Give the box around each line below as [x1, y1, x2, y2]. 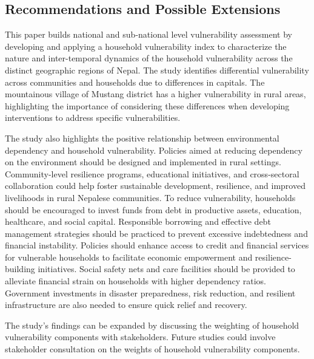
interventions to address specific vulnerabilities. [5, 111, 181, 124]
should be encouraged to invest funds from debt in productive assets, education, [5, 203, 302, 216]
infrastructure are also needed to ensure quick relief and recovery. [5, 298, 247, 311]
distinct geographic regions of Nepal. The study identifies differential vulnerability [5, 63, 309, 76]
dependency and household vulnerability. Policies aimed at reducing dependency [5, 143, 302, 156]
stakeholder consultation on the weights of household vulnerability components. [5, 343, 300, 355]
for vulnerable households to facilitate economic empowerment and [5, 250, 253, 263]
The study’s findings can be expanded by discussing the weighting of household [5, 318, 299, 331]
